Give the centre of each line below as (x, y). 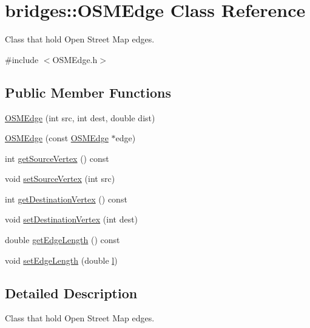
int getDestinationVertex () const (66, 199)
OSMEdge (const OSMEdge (57, 138)
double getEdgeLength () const (62, 240)
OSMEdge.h (75, 59)
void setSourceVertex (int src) (60, 179)
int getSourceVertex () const (57, 158)
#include (22, 59)
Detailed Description (71, 293)
